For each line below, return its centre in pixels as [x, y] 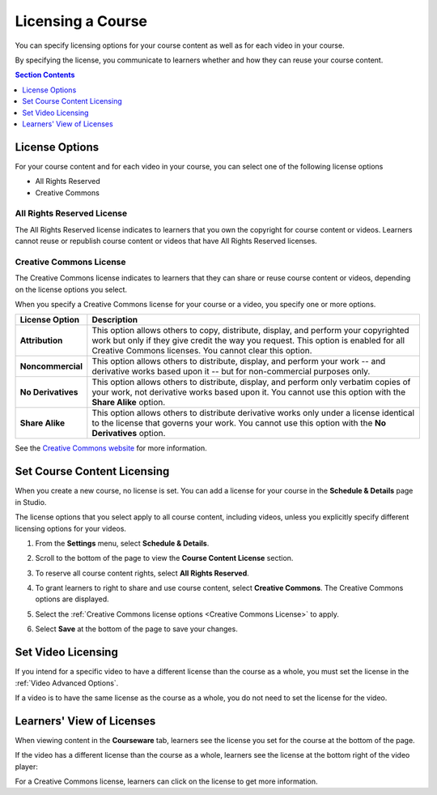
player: [26, 767]
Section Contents [45, 75]
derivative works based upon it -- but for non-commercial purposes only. [231, 371]
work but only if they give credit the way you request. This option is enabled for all [248, 340]
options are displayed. [72, 599]
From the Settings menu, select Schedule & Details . [122, 543]
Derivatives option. [129, 434]
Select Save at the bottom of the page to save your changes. [136, 629]
